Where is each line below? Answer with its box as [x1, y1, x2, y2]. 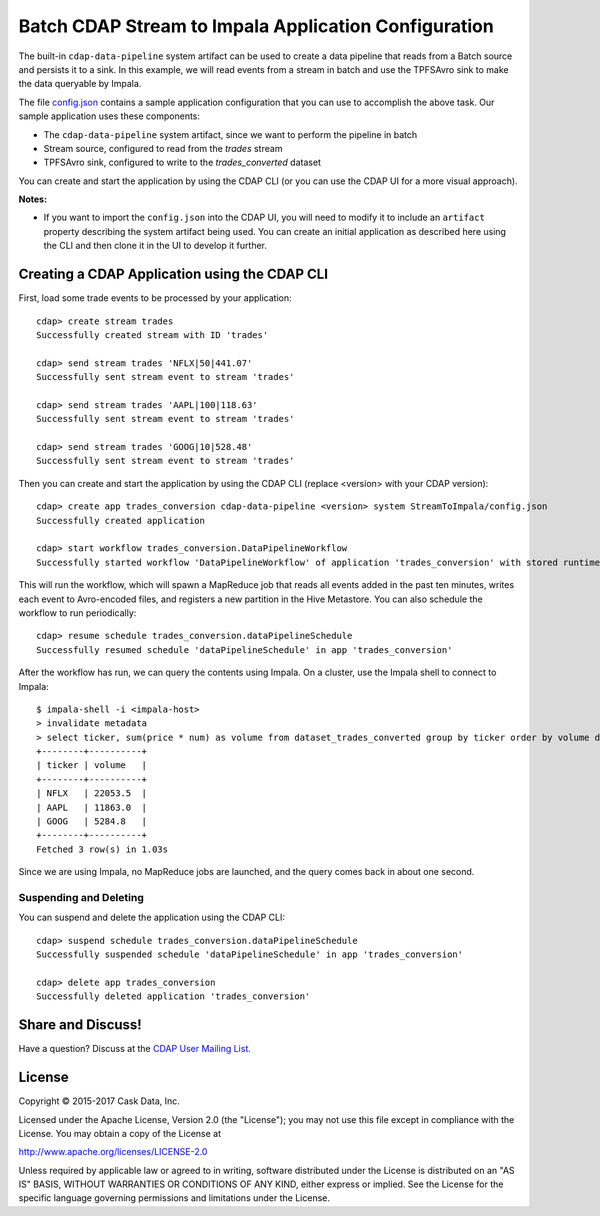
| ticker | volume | [36, 760, 148, 771]
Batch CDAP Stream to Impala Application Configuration [18, 15, 494, 37]
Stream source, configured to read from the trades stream [43, 142, 283, 154]
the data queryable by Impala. [18, 78, 142, 90]
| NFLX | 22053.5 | [36, 788, 148, 799]
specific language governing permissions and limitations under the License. [18, 1192, 330, 1204]
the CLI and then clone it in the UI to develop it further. [43, 240, 267, 252]
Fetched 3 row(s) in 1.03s [36, 843, 169, 855]
